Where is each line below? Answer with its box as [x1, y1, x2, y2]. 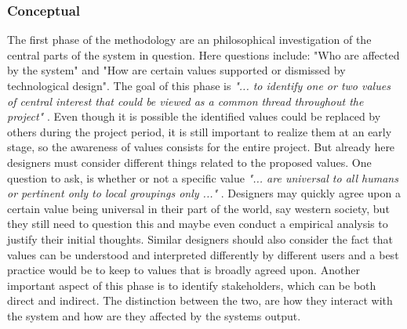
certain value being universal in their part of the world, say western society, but [7, 200, 390, 216]
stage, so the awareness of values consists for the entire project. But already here [7, 139, 395, 155]
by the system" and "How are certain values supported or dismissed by [7, 62, 346, 78]
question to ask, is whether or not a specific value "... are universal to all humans [7, 169, 398, 186]
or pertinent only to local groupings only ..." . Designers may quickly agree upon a [7, 185, 401, 201]
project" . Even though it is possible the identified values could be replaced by [7, 108, 381, 125]
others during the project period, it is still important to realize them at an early [7, 123, 392, 139]
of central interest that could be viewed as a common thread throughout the [7, 92, 364, 109]
